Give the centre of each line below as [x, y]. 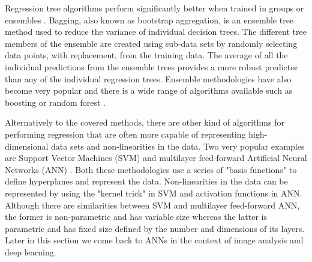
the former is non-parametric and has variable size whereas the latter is [136, 217]
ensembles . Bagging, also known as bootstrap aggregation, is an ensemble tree [149, 20]
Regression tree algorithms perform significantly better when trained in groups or [154, 8]
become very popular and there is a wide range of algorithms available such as [149, 90]
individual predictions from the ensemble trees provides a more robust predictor [151, 66]
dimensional [27, 146]
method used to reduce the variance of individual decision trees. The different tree [156, 32]
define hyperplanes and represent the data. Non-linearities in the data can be [146, 181]
